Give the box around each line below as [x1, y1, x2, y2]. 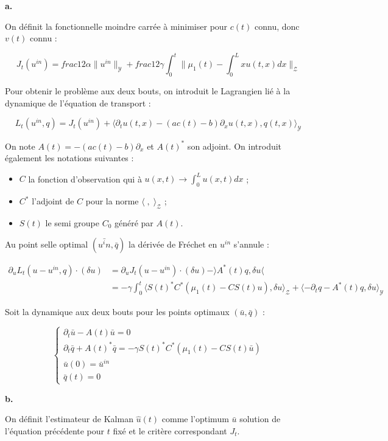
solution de [239, 412, 281, 425]
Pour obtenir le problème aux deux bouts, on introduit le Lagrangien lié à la [5, 85, 291, 97]
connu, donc [255, 19, 300, 32]
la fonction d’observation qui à [28, 172, 142, 185]
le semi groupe [45, 216, 99, 229]
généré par [115, 216, 153, 229]
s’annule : [233, 238, 269, 251]
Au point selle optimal [5, 238, 88, 251]
